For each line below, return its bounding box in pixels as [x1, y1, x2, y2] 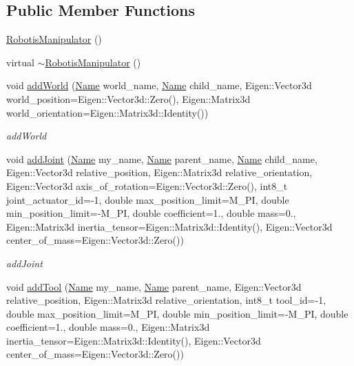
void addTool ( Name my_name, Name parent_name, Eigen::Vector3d [6, 279, 302, 293]
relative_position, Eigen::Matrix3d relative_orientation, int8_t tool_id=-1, [6, 293, 326, 307]
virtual [6, 55, 34, 69]
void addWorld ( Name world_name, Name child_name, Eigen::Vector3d [6, 78, 312, 93]
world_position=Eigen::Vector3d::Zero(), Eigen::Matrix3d [6, 91, 251, 106]
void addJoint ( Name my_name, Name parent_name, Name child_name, [6, 151, 317, 166]
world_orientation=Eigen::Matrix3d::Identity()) [6, 105, 209, 119]
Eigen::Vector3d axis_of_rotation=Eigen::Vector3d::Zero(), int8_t [6, 178, 288, 193]
